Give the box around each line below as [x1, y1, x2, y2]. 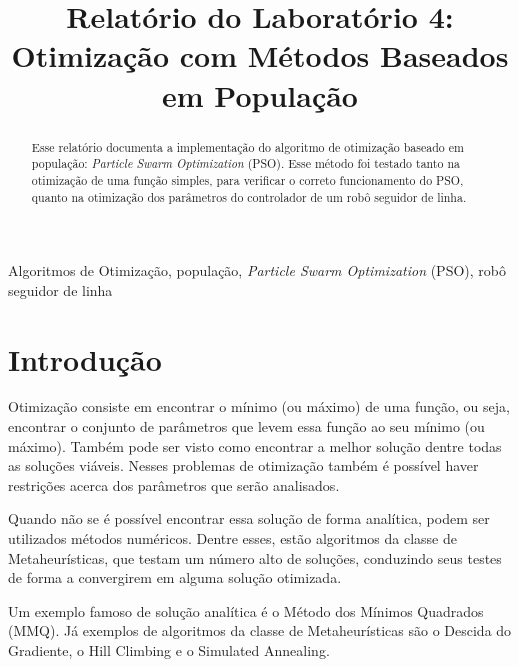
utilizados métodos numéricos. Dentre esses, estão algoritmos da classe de [8, 528, 457, 549]
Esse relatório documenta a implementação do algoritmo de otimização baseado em [31, 138, 464, 155]
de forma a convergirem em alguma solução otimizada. [8, 567, 342, 588]
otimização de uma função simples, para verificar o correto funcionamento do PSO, [31, 171, 464, 188]
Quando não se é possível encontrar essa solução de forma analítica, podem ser [8, 508, 490, 529]
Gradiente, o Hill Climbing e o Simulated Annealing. [8, 640, 330, 661]
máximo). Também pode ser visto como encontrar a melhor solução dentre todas [8, 435, 502, 456]
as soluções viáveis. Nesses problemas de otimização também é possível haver [8, 455, 479, 476]
